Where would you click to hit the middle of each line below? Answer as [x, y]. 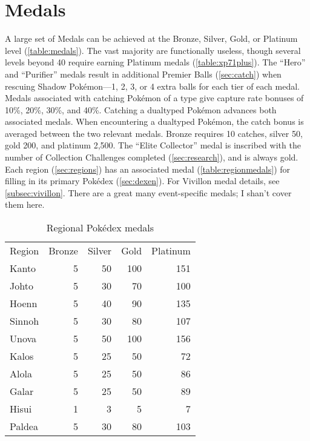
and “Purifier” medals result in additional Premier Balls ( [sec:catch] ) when [143, 74]
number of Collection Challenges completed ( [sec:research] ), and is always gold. [152, 157]
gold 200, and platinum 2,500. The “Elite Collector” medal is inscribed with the [153, 145]
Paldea [24, 426]
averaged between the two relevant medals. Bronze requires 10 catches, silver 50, [154, 133]
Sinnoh [25, 321]
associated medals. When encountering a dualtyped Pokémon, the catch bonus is [154, 121]
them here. [25, 204]
